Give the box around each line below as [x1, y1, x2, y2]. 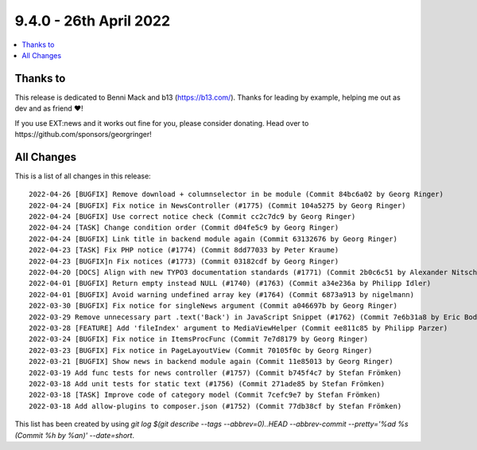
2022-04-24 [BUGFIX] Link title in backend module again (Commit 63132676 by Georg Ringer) [29, 234, 397, 243]
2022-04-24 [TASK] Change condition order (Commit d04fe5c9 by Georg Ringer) [29, 223, 339, 233]
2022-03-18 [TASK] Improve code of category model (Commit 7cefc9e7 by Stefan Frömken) [29, 390, 382, 400]
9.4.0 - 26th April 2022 [14, 12, 171, 29]
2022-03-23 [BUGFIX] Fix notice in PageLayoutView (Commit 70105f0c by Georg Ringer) [29, 346, 373, 354]
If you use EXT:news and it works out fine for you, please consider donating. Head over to [14, 118, 309, 127]
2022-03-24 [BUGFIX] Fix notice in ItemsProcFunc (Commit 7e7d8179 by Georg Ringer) [29, 335, 369, 344]
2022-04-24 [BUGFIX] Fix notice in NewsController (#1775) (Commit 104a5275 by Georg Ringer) [29, 201, 406, 210]
